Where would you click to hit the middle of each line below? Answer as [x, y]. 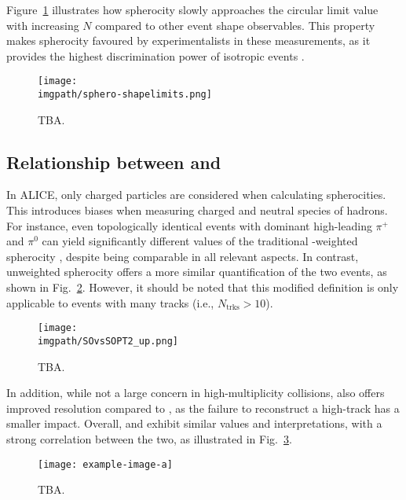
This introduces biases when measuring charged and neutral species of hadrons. [197, 210]
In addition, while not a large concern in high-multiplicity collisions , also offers [196, 393]
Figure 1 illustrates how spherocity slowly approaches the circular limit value [192, 9]
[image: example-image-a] [105, 464]
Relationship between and [114, 162]
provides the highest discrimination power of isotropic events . [155, 55]
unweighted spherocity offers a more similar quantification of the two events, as [197, 272]
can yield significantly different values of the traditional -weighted [200, 241]
